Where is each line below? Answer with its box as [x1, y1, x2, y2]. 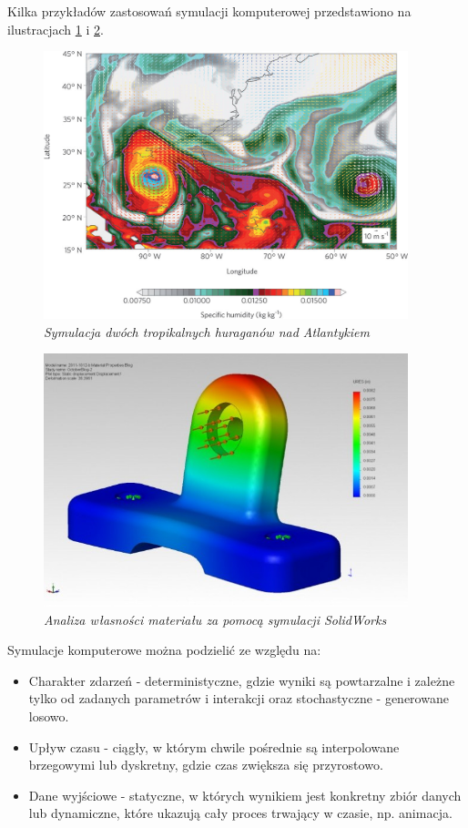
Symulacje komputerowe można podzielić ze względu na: [7, 640, 321, 659]
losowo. [28, 706, 69, 725]
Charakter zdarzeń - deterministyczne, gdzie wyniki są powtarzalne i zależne [28, 670, 455, 690]
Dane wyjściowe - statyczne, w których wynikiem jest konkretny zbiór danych [28, 785, 462, 804]
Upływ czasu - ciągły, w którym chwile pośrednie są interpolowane [28, 737, 400, 756]
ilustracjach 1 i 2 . [7, 19, 104, 38]
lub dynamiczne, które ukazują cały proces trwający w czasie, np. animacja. [28, 803, 453, 823]
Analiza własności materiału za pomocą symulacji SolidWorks [44, 609, 387, 629]
